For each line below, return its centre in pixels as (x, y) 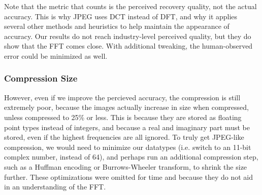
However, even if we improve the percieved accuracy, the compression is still (122, 97)
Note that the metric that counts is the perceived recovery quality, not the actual (130, 6)
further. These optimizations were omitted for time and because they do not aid (128, 177)
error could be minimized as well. (56, 55)
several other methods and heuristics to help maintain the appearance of (117, 26)
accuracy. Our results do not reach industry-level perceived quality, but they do (128, 36)
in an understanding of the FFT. (55, 187)
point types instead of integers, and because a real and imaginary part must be (127, 127)
